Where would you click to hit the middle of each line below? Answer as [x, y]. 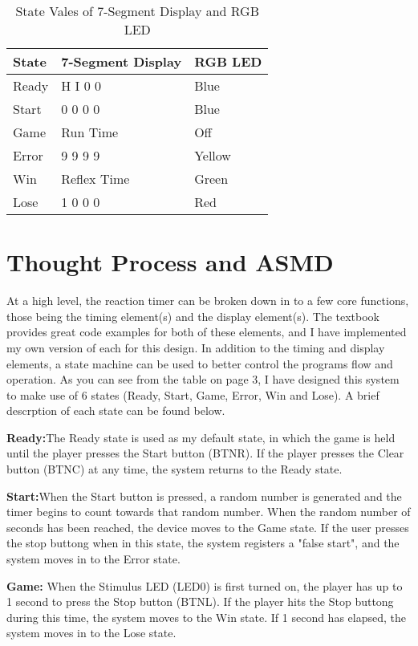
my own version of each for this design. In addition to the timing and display [196, 347]
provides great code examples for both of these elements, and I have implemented [207, 332]
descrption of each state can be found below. [116, 410]
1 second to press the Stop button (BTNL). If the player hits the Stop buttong [200, 601]
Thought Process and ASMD [170, 262]
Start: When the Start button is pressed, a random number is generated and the [204, 496]
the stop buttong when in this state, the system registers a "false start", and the [203, 543]
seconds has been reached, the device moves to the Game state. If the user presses [208, 527]
